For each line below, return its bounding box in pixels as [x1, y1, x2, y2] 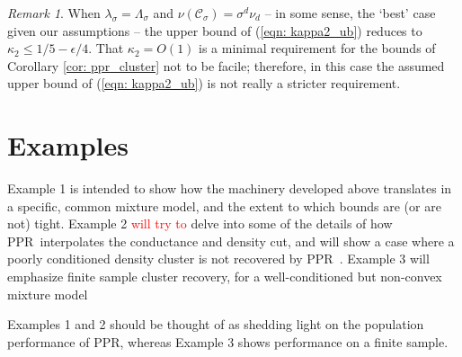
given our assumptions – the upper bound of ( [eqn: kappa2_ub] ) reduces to [7, 21, 422, 40]
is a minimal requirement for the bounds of [199, 39, 436, 58]
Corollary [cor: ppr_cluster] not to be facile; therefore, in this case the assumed [7, 56, 445, 75]
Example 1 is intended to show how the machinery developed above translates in [7, 179, 452, 198]
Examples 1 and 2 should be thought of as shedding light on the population [7, 315, 424, 334]
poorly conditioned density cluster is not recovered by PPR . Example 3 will [7, 249, 430, 268]
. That [88, 39, 124, 58]
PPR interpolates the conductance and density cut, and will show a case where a [7, 231, 455, 250]
